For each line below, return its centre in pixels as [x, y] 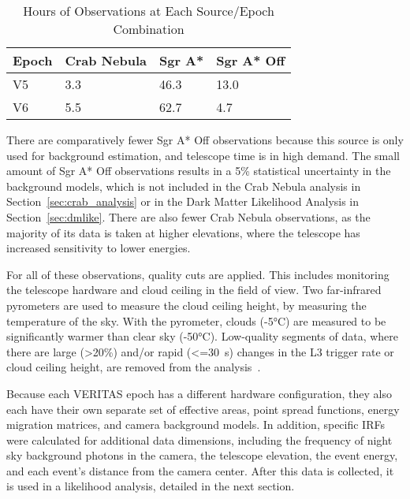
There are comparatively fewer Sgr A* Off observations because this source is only [205, 140]
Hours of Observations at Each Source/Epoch [149, 11]
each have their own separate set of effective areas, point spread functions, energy [203, 409]
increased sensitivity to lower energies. [99, 248]
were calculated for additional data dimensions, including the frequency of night [199, 439]
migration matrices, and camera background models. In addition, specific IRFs [196, 425]
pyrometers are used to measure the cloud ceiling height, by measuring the [186, 305]
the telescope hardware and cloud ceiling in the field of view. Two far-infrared [194, 290]
